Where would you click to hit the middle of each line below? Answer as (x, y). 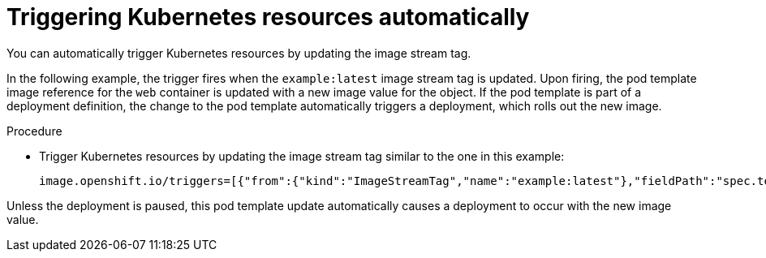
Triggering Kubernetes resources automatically (268, 17)
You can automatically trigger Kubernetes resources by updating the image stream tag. (239, 53)
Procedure (34, 131)
